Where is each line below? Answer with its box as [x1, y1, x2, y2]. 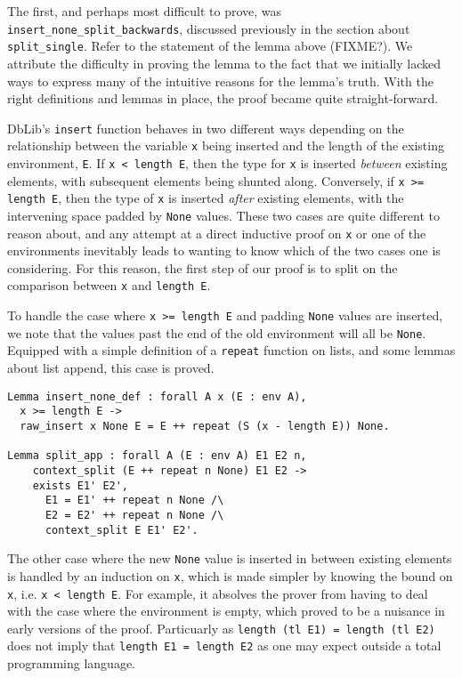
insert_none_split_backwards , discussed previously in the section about [7, 19, 410, 37]
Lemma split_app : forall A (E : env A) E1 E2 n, [7, 449, 307, 463]
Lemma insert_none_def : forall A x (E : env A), [7, 390, 307, 403]
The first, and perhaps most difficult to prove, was [7, 2, 282, 20]
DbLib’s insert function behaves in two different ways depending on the [7, 118, 404, 137]
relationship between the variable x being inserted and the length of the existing [7, 136, 444, 155]
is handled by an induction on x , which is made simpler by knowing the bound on [7, 566, 453, 585]
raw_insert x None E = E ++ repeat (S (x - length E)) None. [20, 420, 390, 432]
